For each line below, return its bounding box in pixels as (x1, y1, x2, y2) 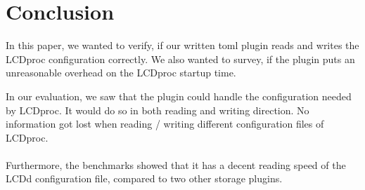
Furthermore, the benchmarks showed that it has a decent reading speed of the (6, 157, 346, 172)
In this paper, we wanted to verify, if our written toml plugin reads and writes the (6, 38, 359, 53)
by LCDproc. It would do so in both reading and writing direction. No (6, 102, 309, 117)
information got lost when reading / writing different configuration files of (6, 116, 324, 131)
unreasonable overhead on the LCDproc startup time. (6, 65, 236, 80)
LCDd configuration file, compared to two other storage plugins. (6, 171, 283, 186)
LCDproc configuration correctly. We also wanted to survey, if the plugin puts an (6, 51, 355, 66)
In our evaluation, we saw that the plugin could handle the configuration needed (6, 88, 352, 103)
